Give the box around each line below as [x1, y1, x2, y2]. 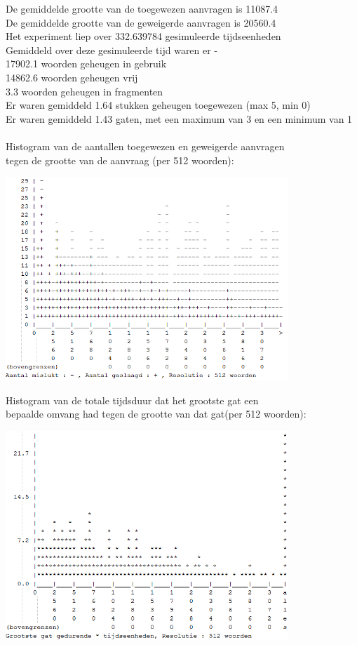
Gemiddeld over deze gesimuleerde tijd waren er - [6, 42, 218, 57]
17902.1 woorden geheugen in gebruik [6, 56, 167, 71]
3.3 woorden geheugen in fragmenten [6, 84, 163, 98]
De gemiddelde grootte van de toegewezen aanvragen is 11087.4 [6, 1, 278, 15]
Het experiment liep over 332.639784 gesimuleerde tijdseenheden [6, 29, 281, 44]
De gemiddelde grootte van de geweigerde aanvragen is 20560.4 [6, 15, 276, 29]
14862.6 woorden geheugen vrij [6, 69, 138, 84]
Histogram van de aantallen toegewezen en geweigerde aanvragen [6, 138, 285, 153]
